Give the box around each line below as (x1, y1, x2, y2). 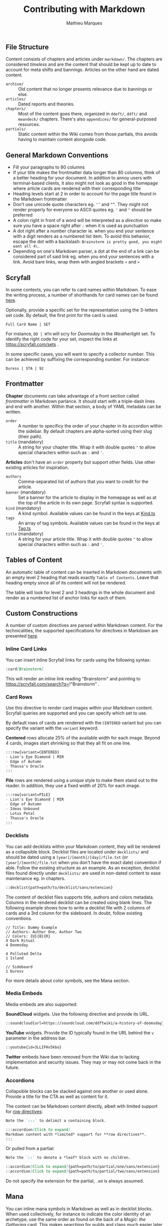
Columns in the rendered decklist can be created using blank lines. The (5, 899, 152, 905)
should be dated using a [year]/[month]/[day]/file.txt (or (5, 854, 129, 860)
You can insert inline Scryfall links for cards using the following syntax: (5, 656, 151, 663)
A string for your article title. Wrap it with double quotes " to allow (18, 536, 153, 542)
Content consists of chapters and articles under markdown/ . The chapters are (5, 56, 163, 62)
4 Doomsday (5, 942, 28, 947)
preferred (12, 212, 33, 218)
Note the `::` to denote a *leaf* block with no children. (5, 1155, 131, 1160)
